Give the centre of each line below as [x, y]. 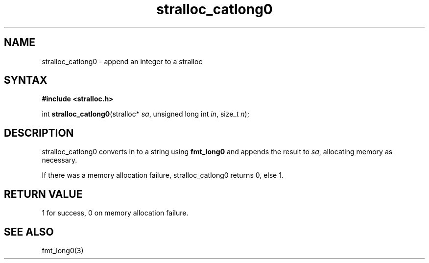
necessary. [60, 160]
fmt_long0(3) [63, 250]
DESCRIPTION [39, 133]
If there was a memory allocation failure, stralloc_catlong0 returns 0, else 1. [163, 175]
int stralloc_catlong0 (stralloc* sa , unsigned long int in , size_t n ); [145, 114]
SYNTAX [26, 80]
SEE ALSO [29, 232]
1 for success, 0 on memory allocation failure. [115, 213]
